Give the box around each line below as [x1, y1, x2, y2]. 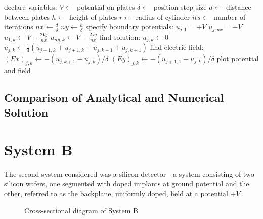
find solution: [99, 31, 141, 42]
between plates [4, 11, 50, 22]
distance [226, 2, 251, 12]
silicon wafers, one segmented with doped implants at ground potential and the [4, 178, 249, 189]
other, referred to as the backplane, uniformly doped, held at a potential [4, 188, 228, 198]
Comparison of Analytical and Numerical [4, 89, 224, 105]
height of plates [69, 11, 117, 22]
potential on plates [77, 2, 135, 12]
